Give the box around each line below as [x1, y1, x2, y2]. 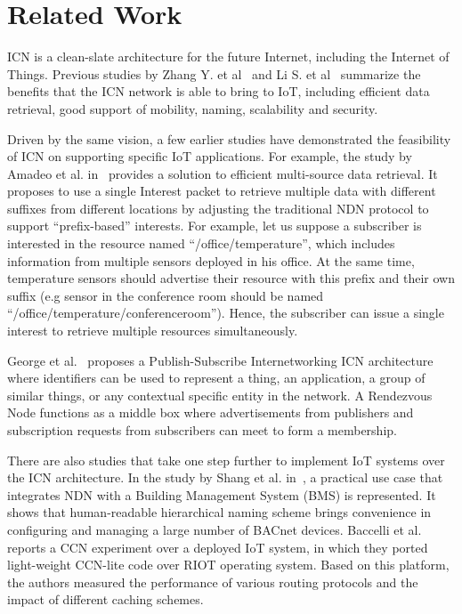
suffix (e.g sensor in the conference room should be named [7, 286, 324, 304]
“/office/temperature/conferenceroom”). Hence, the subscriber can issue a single [7, 303, 444, 322]
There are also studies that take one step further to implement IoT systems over [7, 450, 445, 469]
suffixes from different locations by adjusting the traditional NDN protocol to [7, 198, 429, 217]
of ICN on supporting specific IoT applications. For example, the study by [7, 147, 412, 166]
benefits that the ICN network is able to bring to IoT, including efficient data [7, 82, 430, 101]
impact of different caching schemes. [7, 590, 204, 609]
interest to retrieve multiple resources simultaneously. [7, 321, 298, 340]
